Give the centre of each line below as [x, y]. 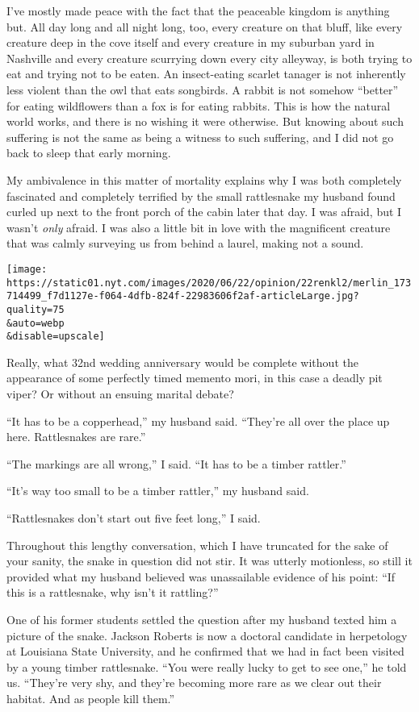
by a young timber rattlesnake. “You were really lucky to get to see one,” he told [207, 666]
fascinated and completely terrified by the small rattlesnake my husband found [201, 196]
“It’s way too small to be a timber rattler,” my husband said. [158, 491]
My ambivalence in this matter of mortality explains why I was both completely [204, 179]
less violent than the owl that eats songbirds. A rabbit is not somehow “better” [203, 89]
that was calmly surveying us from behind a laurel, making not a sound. [185, 243]
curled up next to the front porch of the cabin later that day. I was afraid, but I [204, 212]
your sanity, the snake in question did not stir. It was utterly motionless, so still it [209, 561]
